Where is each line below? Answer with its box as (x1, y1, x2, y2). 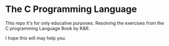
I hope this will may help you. (5, 35, 66, 41)
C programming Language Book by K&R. (5, 25, 90, 31)
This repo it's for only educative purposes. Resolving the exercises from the (5, 20, 164, 26)
